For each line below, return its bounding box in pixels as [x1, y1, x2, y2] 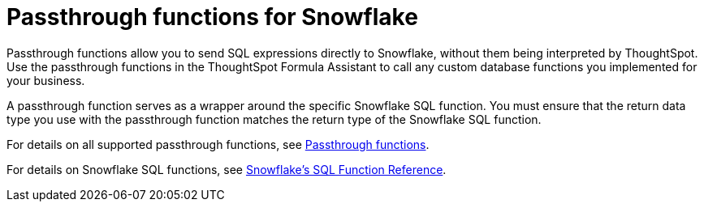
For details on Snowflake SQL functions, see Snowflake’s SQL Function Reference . [6, 162, 447, 176]
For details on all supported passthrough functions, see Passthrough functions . [6, 137, 430, 151]
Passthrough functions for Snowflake [6, 3, 418, 31]
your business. [6, 73, 85, 87]
